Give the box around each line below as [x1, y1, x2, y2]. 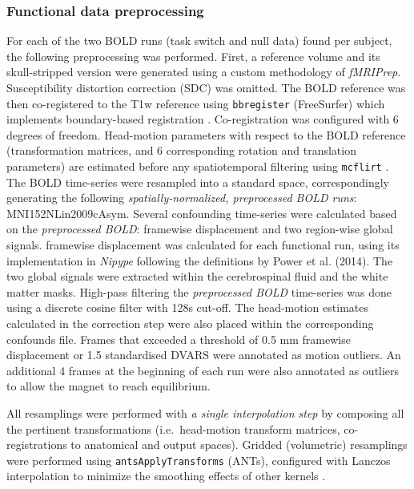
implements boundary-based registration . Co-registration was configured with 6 [6, 111, 399, 127]
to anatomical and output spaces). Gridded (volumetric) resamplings [70, 436, 408, 453]
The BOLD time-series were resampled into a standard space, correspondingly [6, 173, 390, 190]
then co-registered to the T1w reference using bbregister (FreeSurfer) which [6, 95, 385, 111]
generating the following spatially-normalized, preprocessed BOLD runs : [6, 189, 357, 206]
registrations [6, 436, 67, 453]
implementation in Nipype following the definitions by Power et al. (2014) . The [6, 252, 393, 269]
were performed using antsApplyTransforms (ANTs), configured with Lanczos [6, 451, 391, 468]
